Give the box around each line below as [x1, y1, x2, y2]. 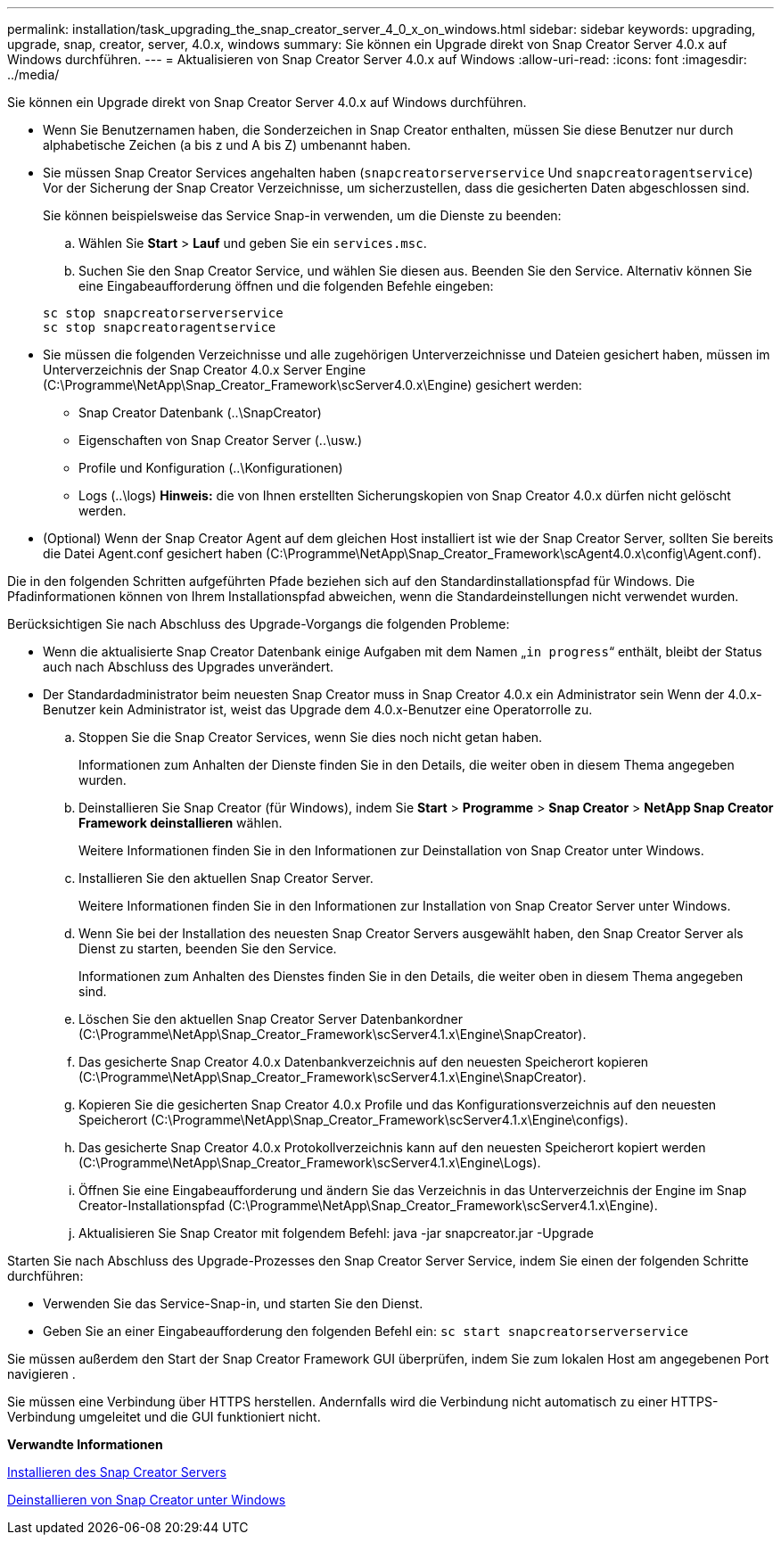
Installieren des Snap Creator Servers [7, 1464, 226, 1480]
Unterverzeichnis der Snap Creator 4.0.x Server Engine [43, 362, 366, 377]
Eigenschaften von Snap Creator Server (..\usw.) [78, 433, 363, 448]
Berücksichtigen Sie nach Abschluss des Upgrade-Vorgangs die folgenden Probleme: [7, 616, 510, 631]
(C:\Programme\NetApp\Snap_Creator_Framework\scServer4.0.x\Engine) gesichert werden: [43, 377, 582, 392]
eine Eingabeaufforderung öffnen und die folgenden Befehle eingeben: [78, 278, 494, 293]
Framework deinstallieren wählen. [78, 815, 283, 830]
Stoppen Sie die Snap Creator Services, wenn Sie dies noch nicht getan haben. [78, 730, 543, 745]
